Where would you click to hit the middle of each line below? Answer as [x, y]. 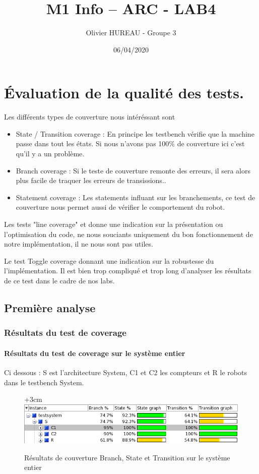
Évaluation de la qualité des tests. [124, 93]
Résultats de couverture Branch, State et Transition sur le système [127, 457]
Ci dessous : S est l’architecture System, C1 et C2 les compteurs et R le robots [125, 372]
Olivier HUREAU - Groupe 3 [131, 33]
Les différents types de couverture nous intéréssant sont [90, 117]
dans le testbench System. [44, 382]
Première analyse [50, 307]
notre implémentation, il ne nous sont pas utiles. [79, 244]
